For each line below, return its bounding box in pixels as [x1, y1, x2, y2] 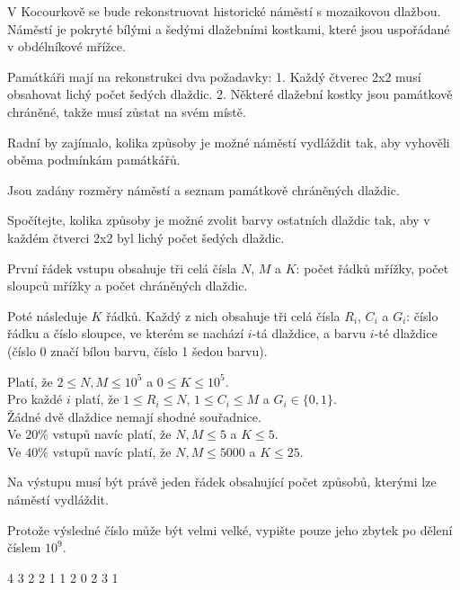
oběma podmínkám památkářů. [7, 150, 181, 169]
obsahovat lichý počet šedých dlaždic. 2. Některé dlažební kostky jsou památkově [7, 85, 453, 103]
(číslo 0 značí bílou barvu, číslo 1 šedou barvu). [7, 341, 268, 360]
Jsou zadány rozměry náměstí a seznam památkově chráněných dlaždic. [7, 180, 400, 199]
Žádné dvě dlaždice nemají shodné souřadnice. [7, 407, 261, 425]
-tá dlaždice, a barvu [252, 324, 367, 343]
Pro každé [7, 389, 63, 408]
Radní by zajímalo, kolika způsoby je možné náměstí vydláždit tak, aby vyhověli [7, 132, 450, 151]
